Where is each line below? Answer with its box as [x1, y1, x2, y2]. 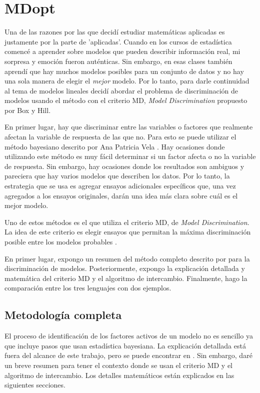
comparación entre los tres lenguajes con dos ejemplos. [4, 282, 171, 293]
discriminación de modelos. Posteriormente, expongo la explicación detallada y [4, 263, 245, 273]
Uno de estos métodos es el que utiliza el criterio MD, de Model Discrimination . [4, 216, 249, 227]
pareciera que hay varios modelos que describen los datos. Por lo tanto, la [4, 170, 230, 181]
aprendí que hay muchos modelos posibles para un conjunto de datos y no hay [4, 65, 244, 76]
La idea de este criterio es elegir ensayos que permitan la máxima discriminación [4, 226, 251, 237]
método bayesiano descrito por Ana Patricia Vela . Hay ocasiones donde [4, 141, 225, 151]
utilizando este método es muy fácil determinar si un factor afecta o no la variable [4, 151, 256, 161]
